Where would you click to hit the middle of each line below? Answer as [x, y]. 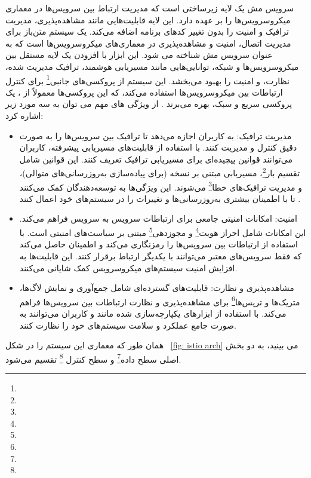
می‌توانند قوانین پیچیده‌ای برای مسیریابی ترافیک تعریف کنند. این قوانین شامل [156, 159]
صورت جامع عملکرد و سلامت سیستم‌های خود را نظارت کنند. [128, 325]
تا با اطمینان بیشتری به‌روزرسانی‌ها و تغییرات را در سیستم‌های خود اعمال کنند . [160, 198]
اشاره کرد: [24, 115]
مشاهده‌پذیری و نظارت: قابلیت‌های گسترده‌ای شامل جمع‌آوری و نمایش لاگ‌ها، [157, 288]
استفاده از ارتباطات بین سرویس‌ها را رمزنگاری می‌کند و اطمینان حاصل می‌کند [158, 244]
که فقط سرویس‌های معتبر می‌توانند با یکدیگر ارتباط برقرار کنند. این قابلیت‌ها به [161, 255]
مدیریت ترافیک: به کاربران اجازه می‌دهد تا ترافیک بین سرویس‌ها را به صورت [155, 135]
